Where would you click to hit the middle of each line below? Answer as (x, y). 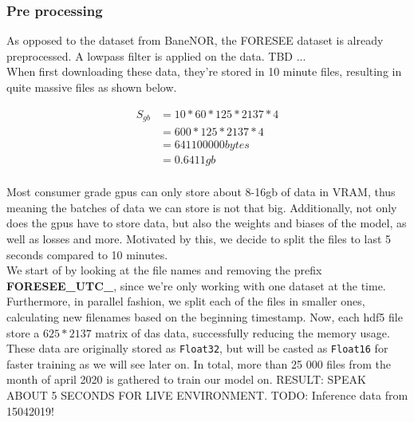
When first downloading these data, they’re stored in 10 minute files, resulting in (204, 71)
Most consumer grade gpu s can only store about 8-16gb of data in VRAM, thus (201, 192)
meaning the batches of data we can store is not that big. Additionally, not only (202, 207)
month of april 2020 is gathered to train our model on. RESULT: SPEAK (186, 379)
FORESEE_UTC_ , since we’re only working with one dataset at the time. (196, 285)
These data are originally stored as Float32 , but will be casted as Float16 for (197, 348)
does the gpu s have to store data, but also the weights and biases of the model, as (207, 223)
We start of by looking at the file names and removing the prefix (164, 270)
